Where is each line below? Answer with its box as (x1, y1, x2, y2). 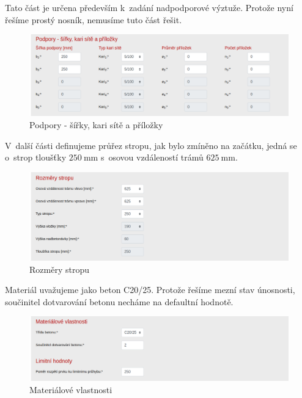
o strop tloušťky (5, 151, 67, 164)
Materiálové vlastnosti (29, 383, 112, 396)
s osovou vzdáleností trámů (100, 151, 204, 164)
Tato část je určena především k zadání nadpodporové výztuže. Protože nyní (5, 1, 293, 13)
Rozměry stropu (29, 262, 89, 275)
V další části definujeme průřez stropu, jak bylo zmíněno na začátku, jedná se (5, 139, 297, 151)
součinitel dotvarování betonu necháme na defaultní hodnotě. (5, 295, 234, 308)
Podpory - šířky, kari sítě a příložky (29, 118, 163, 131)
